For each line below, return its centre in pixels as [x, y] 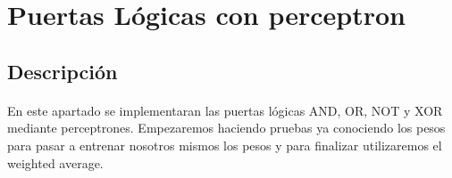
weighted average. [55, 162]
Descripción [63, 71]
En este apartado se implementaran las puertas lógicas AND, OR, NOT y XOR [225, 110]
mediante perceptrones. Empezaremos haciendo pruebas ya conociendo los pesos [226, 128]
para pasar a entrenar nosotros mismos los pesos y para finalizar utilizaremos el [225, 145]
